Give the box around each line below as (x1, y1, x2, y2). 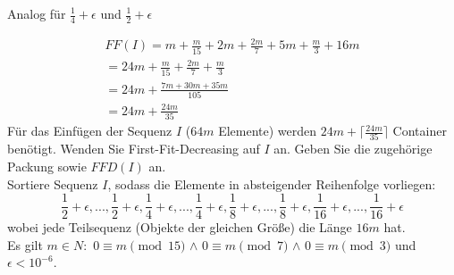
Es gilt (7, 235, 43, 254)
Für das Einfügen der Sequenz (7, 121, 172, 140)
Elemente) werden (218, 121, 317, 140)
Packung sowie (7, 156, 87, 175)
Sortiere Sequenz (7, 174, 98, 193)
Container (392, 121, 447, 140)
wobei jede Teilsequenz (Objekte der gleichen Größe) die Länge (7, 218, 352, 237)
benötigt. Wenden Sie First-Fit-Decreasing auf (7, 139, 260, 158)
